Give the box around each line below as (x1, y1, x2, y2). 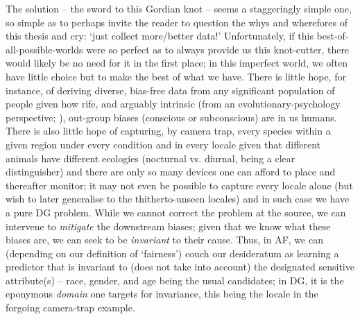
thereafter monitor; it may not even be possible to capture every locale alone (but (6, 178, 353, 192)
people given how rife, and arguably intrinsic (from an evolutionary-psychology (6, 96, 341, 111)
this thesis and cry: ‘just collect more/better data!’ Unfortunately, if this (6, 28, 314, 43)
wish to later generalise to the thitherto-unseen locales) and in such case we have (6, 191, 350, 206)
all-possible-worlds (6, 42, 83, 56)
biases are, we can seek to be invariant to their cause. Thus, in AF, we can (6, 232, 323, 247)
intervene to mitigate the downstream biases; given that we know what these (6, 218, 331, 233)
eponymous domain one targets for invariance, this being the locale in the (6, 286, 318, 301)
